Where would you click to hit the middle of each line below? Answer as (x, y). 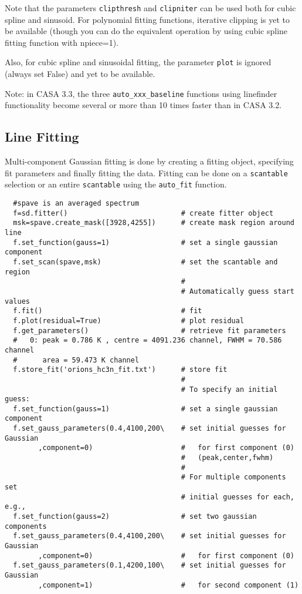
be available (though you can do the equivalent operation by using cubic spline (146, 31)
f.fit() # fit (108, 311)
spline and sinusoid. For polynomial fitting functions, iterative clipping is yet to (147, 19)
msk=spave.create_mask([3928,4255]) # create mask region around (154, 223)
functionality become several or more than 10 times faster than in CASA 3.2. (143, 105)
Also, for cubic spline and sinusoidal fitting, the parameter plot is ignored (138, 62)
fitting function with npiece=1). (62, 42)
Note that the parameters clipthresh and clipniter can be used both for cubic (150, 8)
